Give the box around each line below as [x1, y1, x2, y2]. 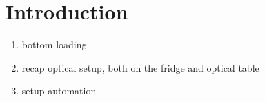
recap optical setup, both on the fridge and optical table [21, 60, 259, 74]
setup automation [21, 83, 97, 98]
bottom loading [21, 37, 87, 52]
